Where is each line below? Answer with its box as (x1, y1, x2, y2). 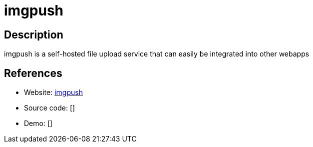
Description (4, 28, 63, 41)
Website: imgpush (24, 88, 83, 97)
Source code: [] (24, 103, 75, 112)
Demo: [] (24, 119, 53, 128)
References (4, 66, 62, 79)
